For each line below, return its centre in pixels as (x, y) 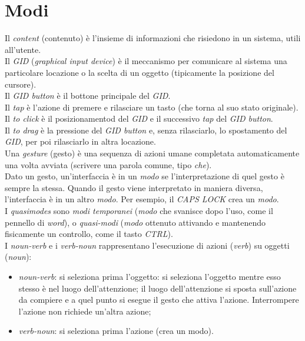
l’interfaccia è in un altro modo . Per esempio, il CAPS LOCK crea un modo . (142, 199)
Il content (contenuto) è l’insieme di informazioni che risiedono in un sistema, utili (153, 38)
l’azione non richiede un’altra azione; (85, 311)
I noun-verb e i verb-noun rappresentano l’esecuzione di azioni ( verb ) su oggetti (147, 245)
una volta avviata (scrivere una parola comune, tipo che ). (108, 164)
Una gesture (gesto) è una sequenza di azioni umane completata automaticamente (152, 153)
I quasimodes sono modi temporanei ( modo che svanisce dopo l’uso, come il (139, 211)
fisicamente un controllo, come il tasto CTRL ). (89, 234)
